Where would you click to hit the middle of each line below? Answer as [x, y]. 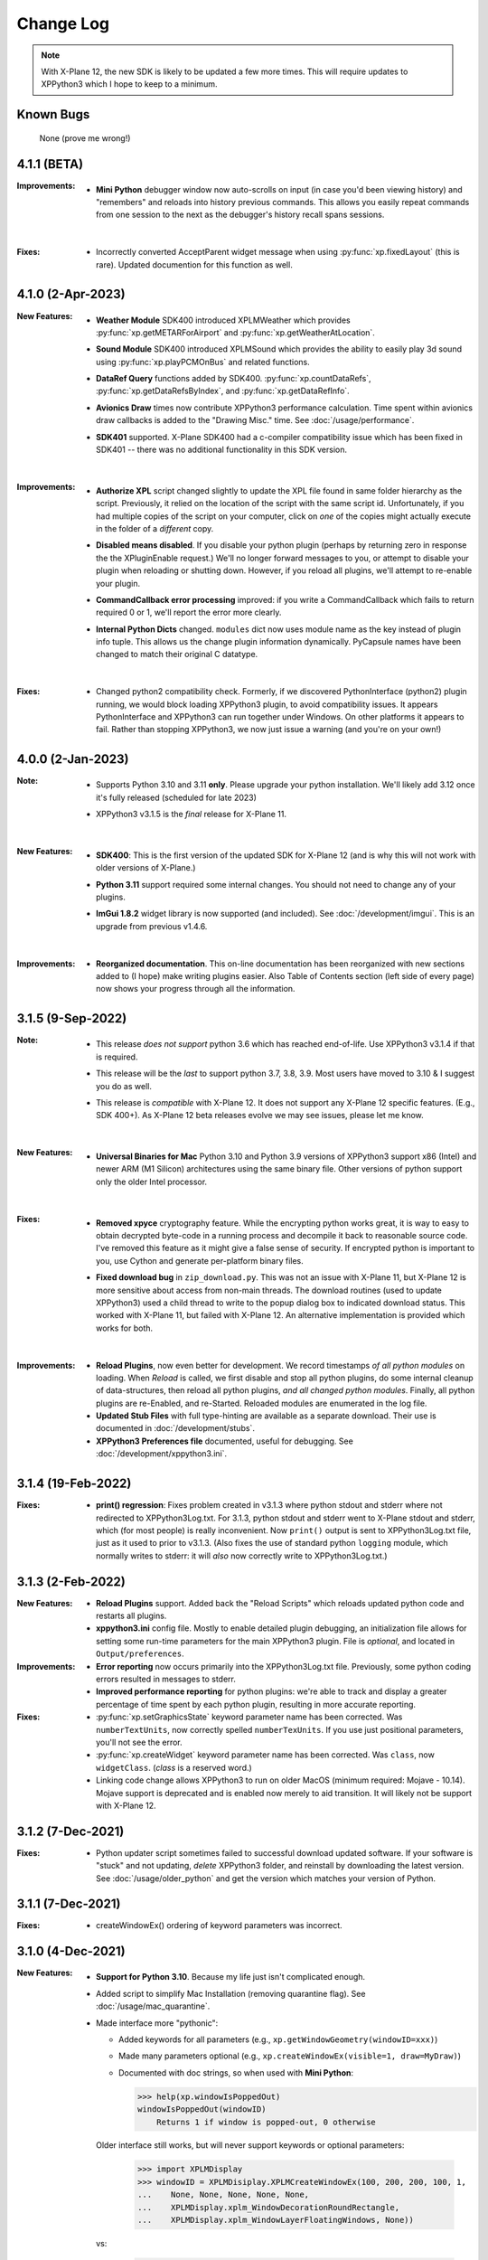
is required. [117, 1057]
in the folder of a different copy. [155, 528]
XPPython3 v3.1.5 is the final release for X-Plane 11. [192, 815]
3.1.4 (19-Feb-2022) [74, 1484]
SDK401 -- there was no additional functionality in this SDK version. [222, 450]
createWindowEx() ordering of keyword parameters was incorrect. [219, 1926]
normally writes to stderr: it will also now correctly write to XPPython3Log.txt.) [242, 1556]
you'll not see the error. [139, 1742]
